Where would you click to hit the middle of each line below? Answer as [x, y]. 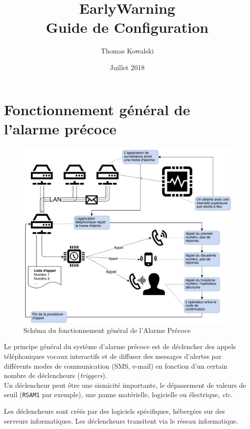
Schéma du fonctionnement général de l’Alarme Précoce [107, 330]
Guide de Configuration [127, 27]
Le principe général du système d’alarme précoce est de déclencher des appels [120, 346]
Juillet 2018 [127, 67]
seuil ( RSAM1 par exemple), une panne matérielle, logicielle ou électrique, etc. [118, 394]
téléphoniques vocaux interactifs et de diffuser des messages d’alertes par [113, 356]
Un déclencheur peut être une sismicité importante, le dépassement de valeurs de [125, 385]
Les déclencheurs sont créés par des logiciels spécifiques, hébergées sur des [114, 411]
